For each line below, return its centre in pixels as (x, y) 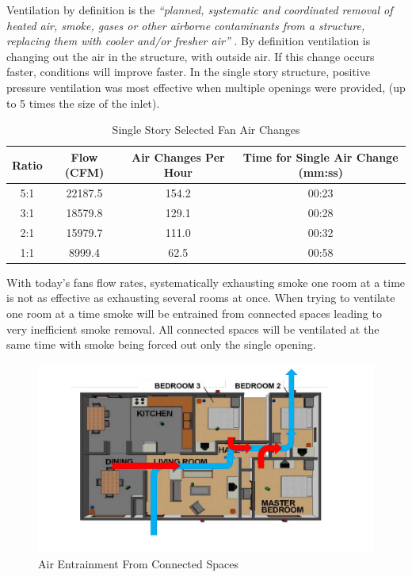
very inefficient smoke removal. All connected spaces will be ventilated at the (193, 329)
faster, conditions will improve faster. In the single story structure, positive (188, 72)
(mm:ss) (320, 172)
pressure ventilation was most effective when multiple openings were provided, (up (206, 87)
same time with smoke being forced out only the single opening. (161, 344)
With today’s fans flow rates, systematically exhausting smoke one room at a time (206, 282)
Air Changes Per (178, 157)
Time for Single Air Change (320, 157)
